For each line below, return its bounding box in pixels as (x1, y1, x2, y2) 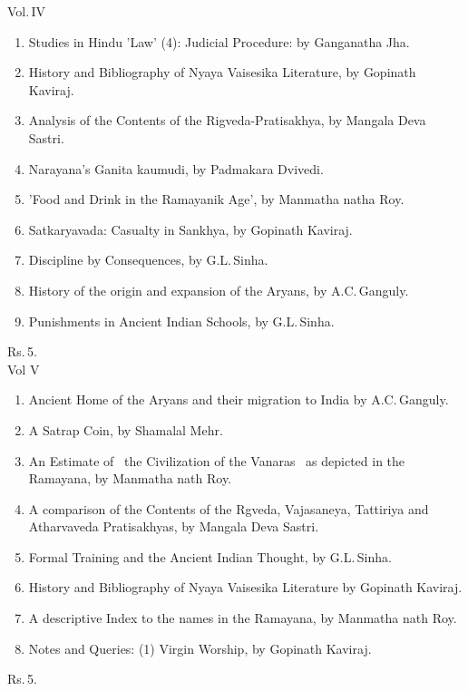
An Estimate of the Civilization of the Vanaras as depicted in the (28, 451, 405, 470)
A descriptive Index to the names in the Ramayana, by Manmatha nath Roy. (28, 608, 457, 628)
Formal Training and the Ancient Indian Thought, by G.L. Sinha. (28, 547, 392, 566)
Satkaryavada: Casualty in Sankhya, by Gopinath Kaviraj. (28, 219, 353, 238)
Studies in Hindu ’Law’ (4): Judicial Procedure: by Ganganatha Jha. (28, 32, 410, 51)
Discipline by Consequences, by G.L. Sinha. (28, 250, 268, 269)
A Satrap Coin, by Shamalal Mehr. (28, 420, 223, 439)
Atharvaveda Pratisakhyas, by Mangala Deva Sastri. (28, 517, 319, 536)
